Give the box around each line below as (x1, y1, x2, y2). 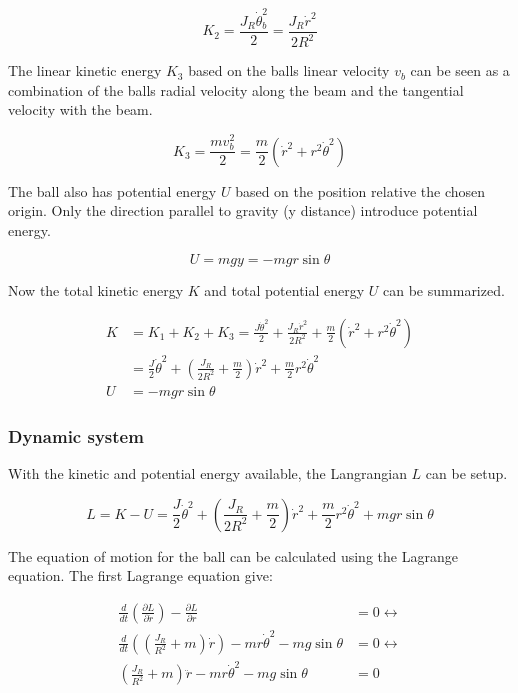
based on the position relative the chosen (235, 180, 486, 201)
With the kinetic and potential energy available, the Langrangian (8, 462, 407, 483)
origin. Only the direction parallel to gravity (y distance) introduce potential (8, 200, 478, 221)
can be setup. (425, 462, 508, 483)
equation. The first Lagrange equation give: (8, 565, 273, 586)
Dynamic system (8, 423, 144, 448)
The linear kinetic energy (8, 60, 162, 81)
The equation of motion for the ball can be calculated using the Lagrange (8, 545, 458, 566)
